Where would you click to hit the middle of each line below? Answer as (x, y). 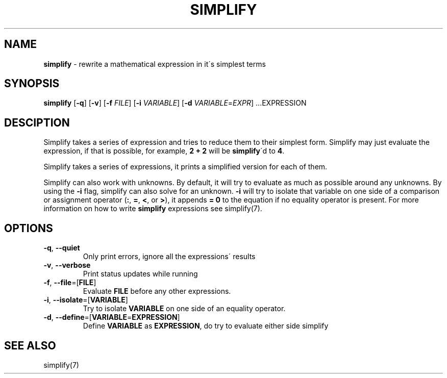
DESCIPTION (37, 122)
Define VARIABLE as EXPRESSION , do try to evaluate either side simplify (206, 326)
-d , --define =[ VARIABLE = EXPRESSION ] (112, 317)
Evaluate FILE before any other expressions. (157, 291)
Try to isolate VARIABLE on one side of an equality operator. (184, 309)
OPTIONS (29, 228)
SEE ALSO (30, 345)
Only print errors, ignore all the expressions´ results (169, 257)
